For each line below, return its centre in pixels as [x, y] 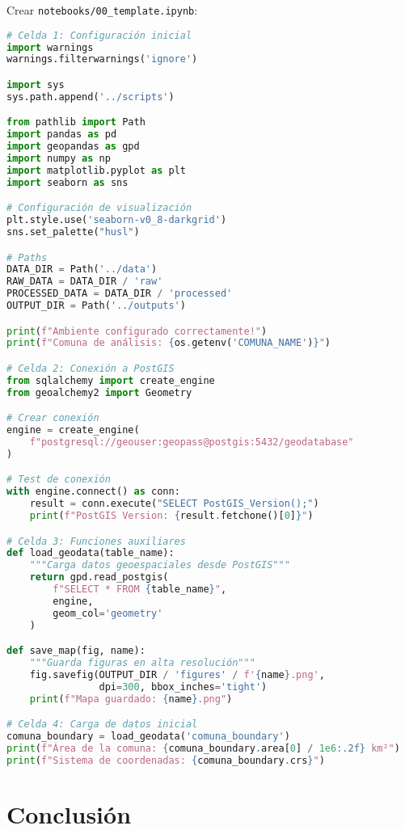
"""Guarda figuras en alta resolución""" [142, 663]
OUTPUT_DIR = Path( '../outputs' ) [96, 306]
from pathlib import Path [76, 122]
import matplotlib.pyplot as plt [96, 170]
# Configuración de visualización [99, 208]
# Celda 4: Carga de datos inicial [102, 725]
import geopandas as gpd [73, 147]
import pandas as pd [62, 135]
